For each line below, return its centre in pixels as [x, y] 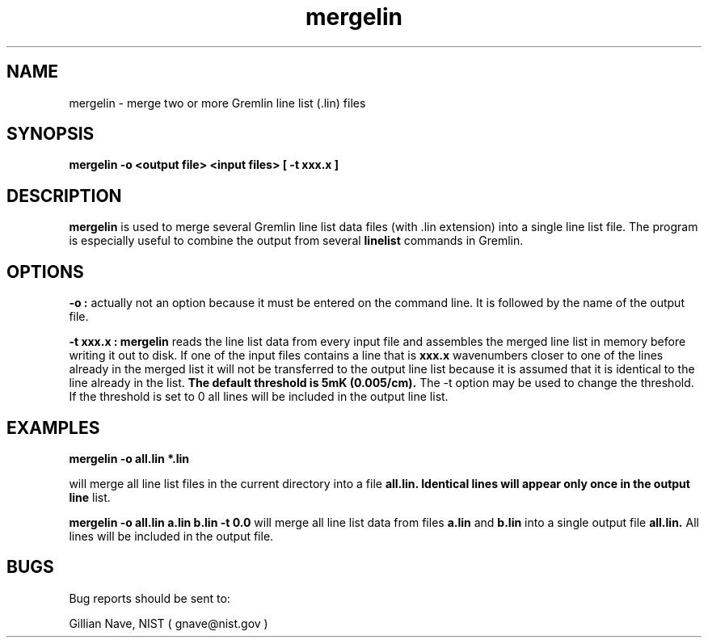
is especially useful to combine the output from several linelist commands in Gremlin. [296, 241]
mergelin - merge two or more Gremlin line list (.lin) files [217, 103]
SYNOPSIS [51, 134]
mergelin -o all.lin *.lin [129, 458]
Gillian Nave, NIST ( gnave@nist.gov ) [169, 623]
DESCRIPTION [64, 196]
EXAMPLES [53, 427]
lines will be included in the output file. [171, 536]
